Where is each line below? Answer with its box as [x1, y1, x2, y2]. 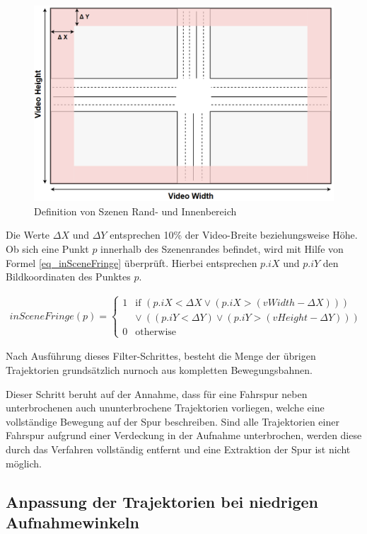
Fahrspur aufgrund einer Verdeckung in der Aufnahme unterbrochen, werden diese [6, 428, 362, 443]
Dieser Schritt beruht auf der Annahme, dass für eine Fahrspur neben [6, 386, 308, 401]
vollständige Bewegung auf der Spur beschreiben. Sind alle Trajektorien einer [6, 414, 339, 428]
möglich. [6, 455, 42, 470]
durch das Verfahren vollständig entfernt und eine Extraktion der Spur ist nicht [6, 441, 351, 456]
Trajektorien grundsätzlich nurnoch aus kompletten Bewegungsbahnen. [6, 362, 313, 377]
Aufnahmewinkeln [6, 511, 139, 533]
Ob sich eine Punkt [6, 241, 89, 256]
